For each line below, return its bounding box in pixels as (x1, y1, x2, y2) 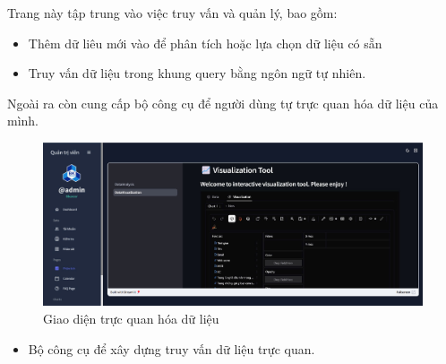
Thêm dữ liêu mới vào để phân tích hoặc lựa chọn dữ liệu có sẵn (28, 33, 382, 52)
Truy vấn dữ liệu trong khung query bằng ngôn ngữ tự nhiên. (28, 64, 366, 82)
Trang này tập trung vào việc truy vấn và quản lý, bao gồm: (7, 4, 338, 22)
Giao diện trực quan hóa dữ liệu (43, 308, 219, 327)
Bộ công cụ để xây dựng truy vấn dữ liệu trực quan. (28, 339, 315, 358)
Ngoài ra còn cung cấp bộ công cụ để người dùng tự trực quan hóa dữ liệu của (7, 93, 439, 112)
